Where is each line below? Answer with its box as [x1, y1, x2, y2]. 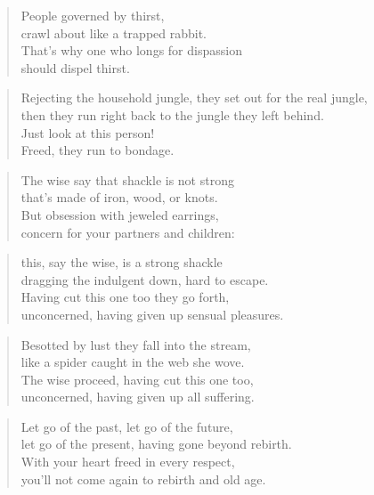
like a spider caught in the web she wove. [20, 353, 245, 371]
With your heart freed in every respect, [20, 452, 235, 471]
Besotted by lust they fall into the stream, [20, 335, 251, 353]
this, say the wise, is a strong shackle [20, 253, 223, 272]
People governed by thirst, [20, 6, 165, 24]
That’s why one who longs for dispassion [20, 41, 242, 60]
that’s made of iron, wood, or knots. [20, 188, 218, 207]
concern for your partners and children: [20, 223, 235, 241]
